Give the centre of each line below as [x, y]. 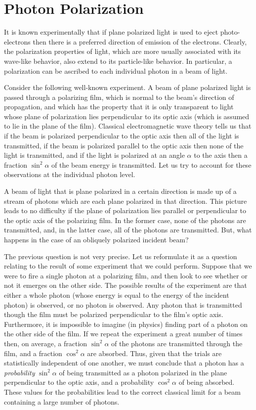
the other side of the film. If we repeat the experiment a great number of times [123, 334]
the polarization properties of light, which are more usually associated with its [123, 51]
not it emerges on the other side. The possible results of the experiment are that [126, 285]
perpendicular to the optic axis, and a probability [79, 382]
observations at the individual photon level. [70, 174]
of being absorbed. [207, 382]
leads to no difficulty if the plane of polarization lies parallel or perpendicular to [125, 210]
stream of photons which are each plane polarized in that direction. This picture [126, 201]
